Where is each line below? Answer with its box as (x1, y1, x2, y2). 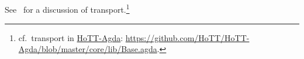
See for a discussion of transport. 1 (5, 2, 130, 16)
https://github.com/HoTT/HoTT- (125, 31, 250, 43)
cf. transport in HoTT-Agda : (18, 31, 123, 43)
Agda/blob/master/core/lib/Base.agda (18, 43, 157, 55)
